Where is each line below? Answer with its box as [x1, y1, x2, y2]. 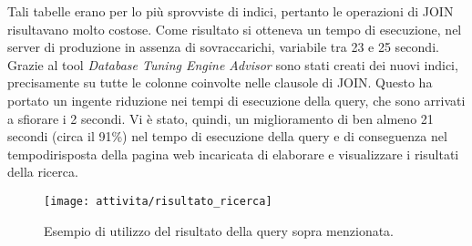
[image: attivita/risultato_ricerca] [44, 194, 272, 208]
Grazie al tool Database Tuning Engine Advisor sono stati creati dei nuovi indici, [7, 55, 458, 74]
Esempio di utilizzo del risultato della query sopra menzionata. [44, 220, 395, 240]
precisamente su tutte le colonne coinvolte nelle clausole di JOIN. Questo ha [7, 73, 433, 92]
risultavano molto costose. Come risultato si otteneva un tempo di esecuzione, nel [7, 19, 462, 38]
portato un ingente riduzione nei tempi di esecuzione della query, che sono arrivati [7, 90, 466, 109]
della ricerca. [7, 162, 78, 181]
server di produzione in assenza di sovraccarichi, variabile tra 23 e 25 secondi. [7, 37, 439, 56]
